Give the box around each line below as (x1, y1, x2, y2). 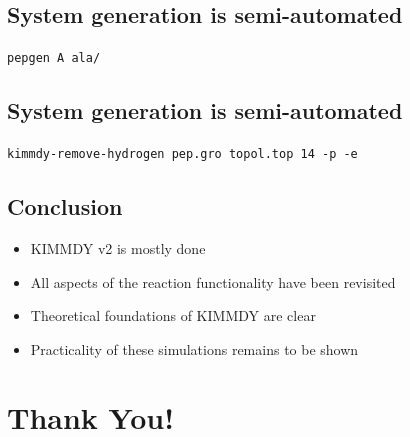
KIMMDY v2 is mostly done (30, 237, 206, 258)
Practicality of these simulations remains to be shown (30, 338, 359, 359)
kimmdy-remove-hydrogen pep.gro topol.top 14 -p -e (7, 147, 358, 162)
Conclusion (7, 191, 123, 222)
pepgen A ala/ (7, 51, 101, 66)
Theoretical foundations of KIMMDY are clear (30, 305, 316, 326)
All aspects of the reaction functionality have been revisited (30, 271, 396, 292)
